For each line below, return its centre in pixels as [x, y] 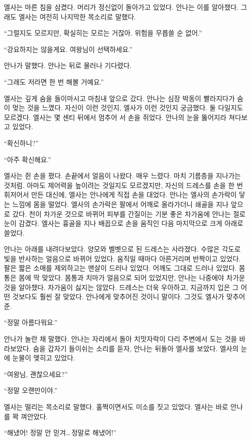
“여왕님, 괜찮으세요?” [36, 374]
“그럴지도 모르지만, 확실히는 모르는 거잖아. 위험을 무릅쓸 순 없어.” [103, 33]
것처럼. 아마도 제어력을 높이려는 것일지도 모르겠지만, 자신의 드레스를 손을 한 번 [124, 185]
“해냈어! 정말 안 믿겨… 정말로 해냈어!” [60, 432]
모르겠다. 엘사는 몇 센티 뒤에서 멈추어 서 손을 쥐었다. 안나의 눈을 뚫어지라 [115, 117]
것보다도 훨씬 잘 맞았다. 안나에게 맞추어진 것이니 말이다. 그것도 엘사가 [118, 296]
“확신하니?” [21, 143]
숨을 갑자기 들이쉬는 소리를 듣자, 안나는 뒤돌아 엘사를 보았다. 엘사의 [136, 348]
